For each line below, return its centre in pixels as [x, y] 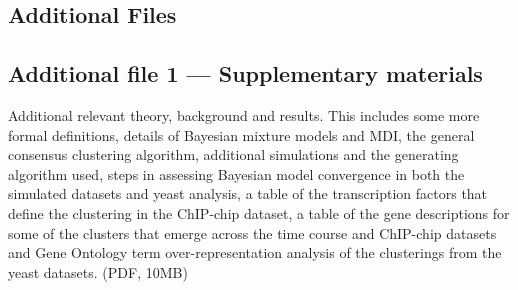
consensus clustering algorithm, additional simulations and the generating [233, 154]
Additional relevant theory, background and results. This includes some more [244, 114]
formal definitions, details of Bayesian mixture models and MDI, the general [241, 134]
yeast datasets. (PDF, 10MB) [98, 271]
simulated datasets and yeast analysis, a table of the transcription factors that [248, 193]
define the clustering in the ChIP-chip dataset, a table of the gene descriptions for [259, 212]
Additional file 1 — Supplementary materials [245, 73]
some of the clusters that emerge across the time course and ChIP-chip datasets [252, 232]
